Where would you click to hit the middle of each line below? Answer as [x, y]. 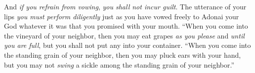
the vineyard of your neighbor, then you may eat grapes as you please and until [124, 35]
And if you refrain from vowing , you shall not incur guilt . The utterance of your [125, 6]
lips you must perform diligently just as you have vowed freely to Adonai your [122, 16]
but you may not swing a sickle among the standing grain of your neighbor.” [119, 64]
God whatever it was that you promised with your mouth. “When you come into [126, 26]
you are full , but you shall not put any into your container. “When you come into [127, 45]
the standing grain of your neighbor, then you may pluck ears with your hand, [123, 55]
